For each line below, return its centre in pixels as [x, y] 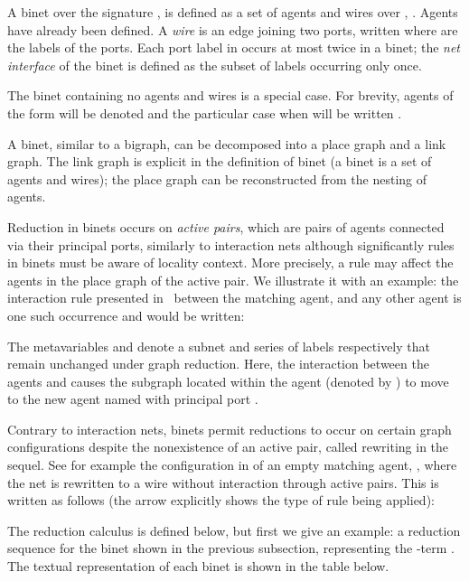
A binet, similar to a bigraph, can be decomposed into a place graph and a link [227, 143]
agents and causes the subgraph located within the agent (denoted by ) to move [228, 381]
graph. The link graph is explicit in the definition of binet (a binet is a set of [220, 161]
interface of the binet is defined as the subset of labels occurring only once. [215, 65]
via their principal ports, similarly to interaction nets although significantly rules [231, 244]
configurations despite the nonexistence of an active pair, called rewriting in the [228, 447]
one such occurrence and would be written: [126, 315]
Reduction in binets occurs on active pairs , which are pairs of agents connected [226, 226]
